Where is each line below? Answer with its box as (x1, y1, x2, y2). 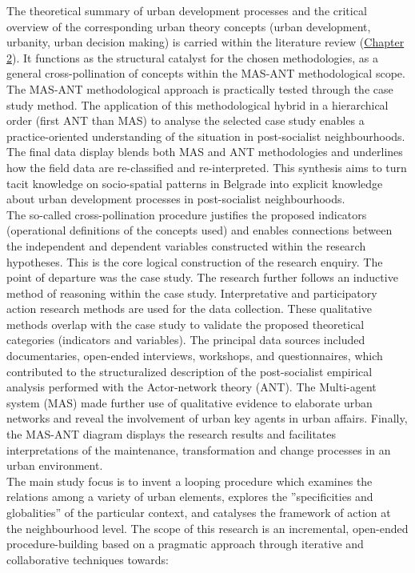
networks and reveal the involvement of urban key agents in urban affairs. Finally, (6, 410, 408, 427)
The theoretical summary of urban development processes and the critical (6, 2, 367, 18)
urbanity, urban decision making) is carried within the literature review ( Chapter (6, 34, 405, 50)
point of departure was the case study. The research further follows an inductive (6, 269, 398, 286)
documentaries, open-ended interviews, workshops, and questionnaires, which (6, 347, 383, 364)
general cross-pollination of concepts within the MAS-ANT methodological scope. (6, 65, 405, 82)
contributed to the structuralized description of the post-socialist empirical (6, 363, 373, 379)
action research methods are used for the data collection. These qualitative (6, 300, 372, 317)
